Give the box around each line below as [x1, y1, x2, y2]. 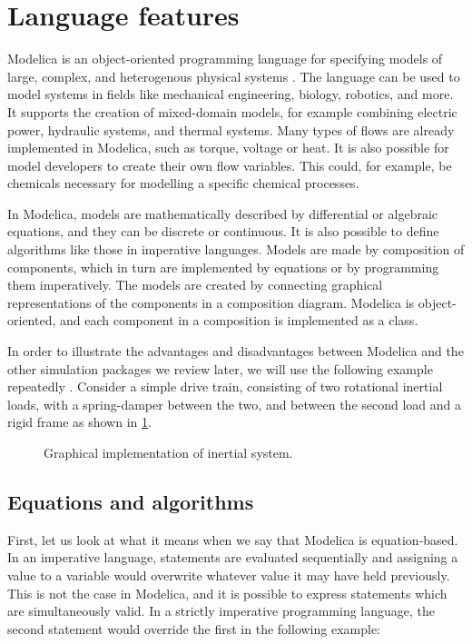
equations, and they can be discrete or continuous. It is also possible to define [7, 222, 439, 241]
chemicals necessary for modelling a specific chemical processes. [7, 173, 359, 193]
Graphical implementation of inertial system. [44, 443, 293, 461]
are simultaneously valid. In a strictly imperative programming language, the [7, 601, 436, 620]
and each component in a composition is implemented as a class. [59, 311, 418, 330]
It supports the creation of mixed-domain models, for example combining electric [7, 102, 457, 121]
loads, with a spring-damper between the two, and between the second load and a [7, 394, 462, 413]
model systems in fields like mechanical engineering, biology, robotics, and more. [7, 84, 454, 104]
